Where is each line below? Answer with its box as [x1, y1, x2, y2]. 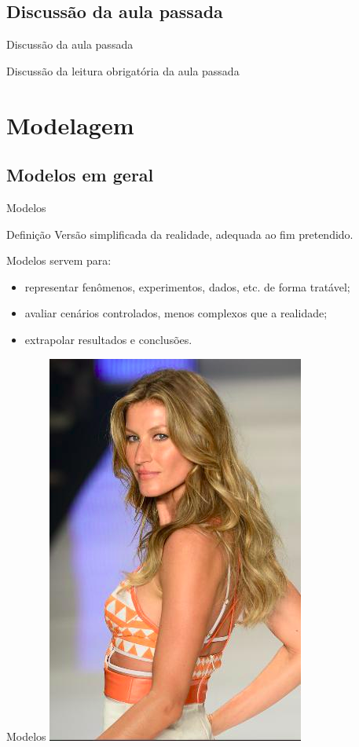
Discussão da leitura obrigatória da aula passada [6, 62, 240, 79]
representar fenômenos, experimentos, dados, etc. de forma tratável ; [24, 278, 350, 295]
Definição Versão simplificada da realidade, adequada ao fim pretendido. [6, 225, 354, 242]
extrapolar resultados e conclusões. [24, 331, 192, 347]
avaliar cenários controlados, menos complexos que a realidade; [24, 305, 328, 321]
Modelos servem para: [6, 252, 112, 269]
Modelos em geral [6, 163, 154, 187]
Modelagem [6, 108, 134, 141]
